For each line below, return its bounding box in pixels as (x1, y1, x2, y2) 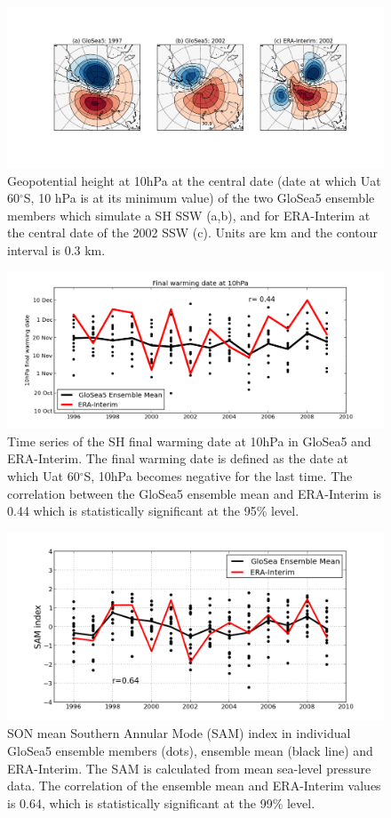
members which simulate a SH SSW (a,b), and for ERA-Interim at (7, 205, 371, 224)
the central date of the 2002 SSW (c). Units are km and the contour (7, 223, 379, 242)
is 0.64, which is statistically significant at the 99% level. (7, 793, 315, 812)
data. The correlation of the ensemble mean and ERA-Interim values (7, 776, 381, 795)
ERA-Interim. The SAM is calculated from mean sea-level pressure (7, 758, 371, 777)
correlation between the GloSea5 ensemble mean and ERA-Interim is (7, 484, 382, 502)
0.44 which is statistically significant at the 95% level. (7, 501, 299, 520)
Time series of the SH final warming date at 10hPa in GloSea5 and (7, 431, 371, 450)
